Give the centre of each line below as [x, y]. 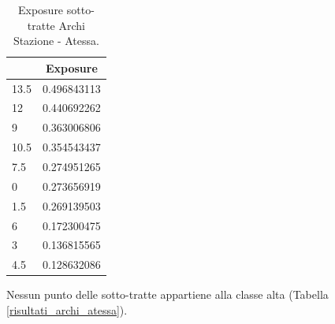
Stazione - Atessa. [56, 41]
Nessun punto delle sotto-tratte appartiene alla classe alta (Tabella [167, 294]
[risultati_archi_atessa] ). [67, 309]
